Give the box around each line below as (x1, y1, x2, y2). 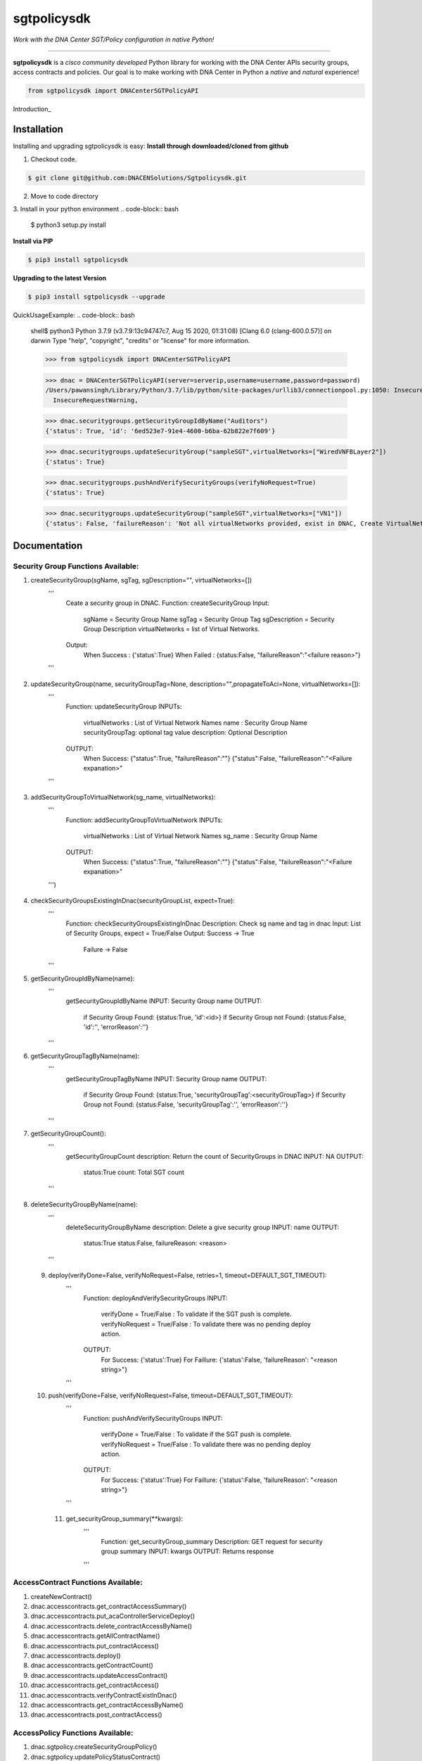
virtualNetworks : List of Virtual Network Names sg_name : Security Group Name (83, 832, 318, 840)
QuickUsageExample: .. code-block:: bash (13, 311, 135, 319)
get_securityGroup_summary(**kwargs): (65, 1514, 183, 1523)
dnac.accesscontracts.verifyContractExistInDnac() (30, 1691, 177, 1699)
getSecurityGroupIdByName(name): (30, 974, 135, 983)
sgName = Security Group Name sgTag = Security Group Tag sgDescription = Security (83, 615, 335, 623)
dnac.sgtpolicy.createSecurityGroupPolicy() (30, 1743, 158, 1751)
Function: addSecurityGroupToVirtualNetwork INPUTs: (65, 816, 223, 824)
